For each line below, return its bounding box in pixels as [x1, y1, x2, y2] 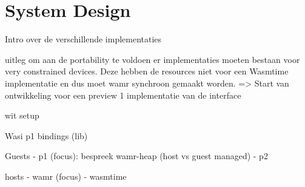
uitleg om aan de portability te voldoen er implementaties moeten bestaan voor [5, 53, 300, 65]
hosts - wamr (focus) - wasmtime [5, 169, 127, 182]
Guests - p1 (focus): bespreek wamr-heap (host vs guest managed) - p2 [5, 149, 268, 162]
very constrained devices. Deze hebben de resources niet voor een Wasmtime [5, 65, 289, 77]
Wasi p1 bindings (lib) [5, 129, 88, 142]
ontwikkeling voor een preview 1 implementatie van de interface [5, 88, 241, 101]
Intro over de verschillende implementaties [5, 33, 162, 45]
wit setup [5, 109, 39, 122]
